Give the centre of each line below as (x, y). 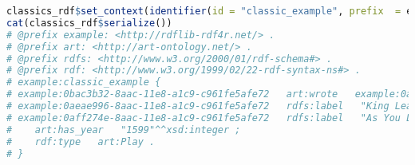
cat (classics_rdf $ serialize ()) (89, 23)
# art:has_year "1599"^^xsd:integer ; (124, 130)
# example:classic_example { (84, 82)
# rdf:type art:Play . (81, 141)
